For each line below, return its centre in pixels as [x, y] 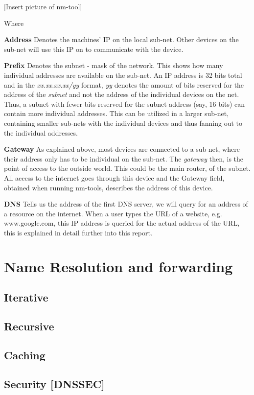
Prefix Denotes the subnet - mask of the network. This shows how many [114, 65]
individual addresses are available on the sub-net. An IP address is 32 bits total [123, 75]
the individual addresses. [41, 132]
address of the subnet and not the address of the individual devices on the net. [122, 94]
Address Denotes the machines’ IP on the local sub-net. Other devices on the [121, 39]
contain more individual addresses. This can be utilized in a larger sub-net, [116, 113]
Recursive [29, 326]
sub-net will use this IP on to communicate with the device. [94, 49]
